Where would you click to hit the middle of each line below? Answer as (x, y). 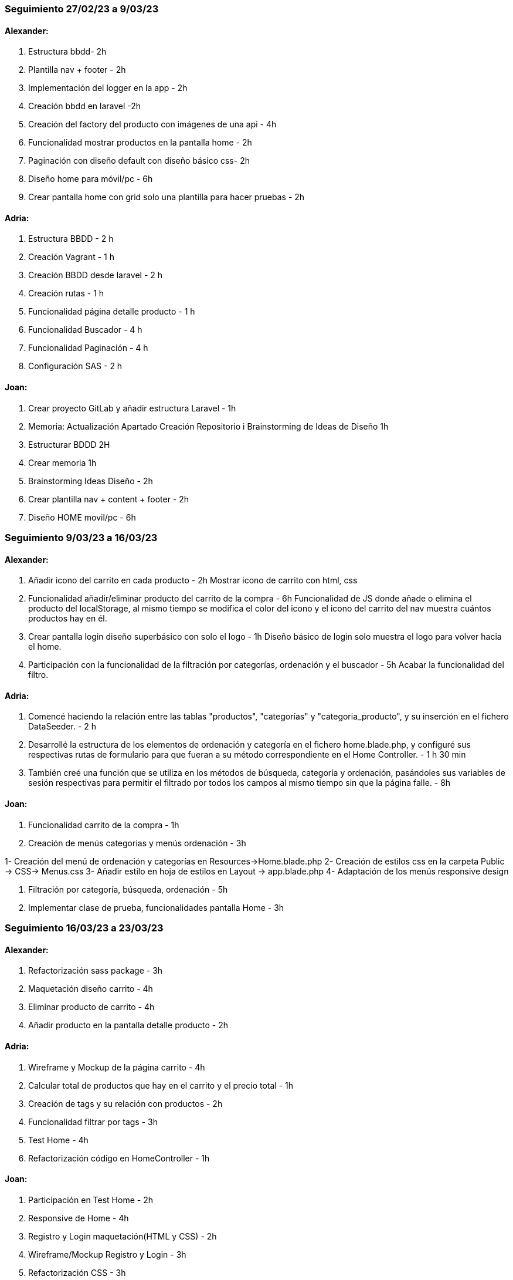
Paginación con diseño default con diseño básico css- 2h (139, 161)
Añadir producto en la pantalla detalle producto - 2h (128, 1025)
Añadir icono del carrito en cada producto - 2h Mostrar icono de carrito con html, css (193, 580)
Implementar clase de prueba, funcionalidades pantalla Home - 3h (156, 907)
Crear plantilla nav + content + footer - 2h (109, 499)
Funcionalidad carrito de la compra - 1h (104, 825)
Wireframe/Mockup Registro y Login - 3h (107, 1254)
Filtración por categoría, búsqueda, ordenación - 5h (128, 889)
